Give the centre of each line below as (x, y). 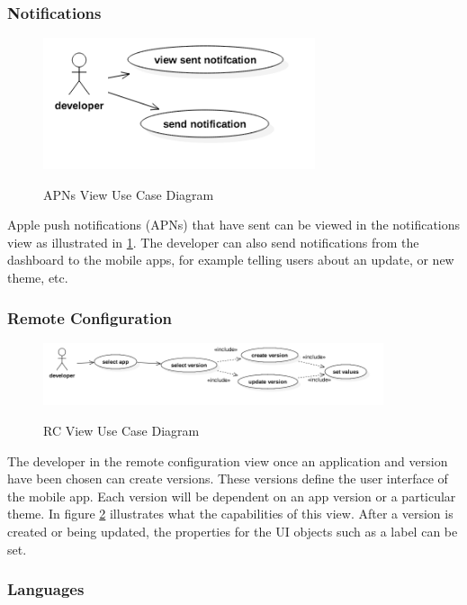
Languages (46, 589)
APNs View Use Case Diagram (129, 194)
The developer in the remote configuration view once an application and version (228, 461)
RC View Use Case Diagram (121, 431)
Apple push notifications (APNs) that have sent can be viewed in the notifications (234, 225)
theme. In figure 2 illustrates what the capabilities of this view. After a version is (230, 514)
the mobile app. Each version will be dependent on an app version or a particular (232, 496)
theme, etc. (38, 278)
